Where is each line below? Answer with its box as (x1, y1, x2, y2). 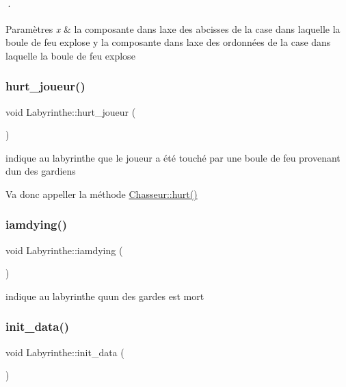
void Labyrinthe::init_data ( (5, 345, 124, 359)
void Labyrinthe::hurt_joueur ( (5, 104, 136, 118)
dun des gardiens (5, 164, 76, 178)
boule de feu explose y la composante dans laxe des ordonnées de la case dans (5, 35, 331, 49)
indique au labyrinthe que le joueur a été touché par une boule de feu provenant (5, 150, 341, 164)
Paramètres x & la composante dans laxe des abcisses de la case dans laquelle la (5, 21, 341, 36)
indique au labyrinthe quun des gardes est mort (5, 288, 204, 303)
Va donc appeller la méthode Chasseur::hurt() (5, 186, 198, 201)
